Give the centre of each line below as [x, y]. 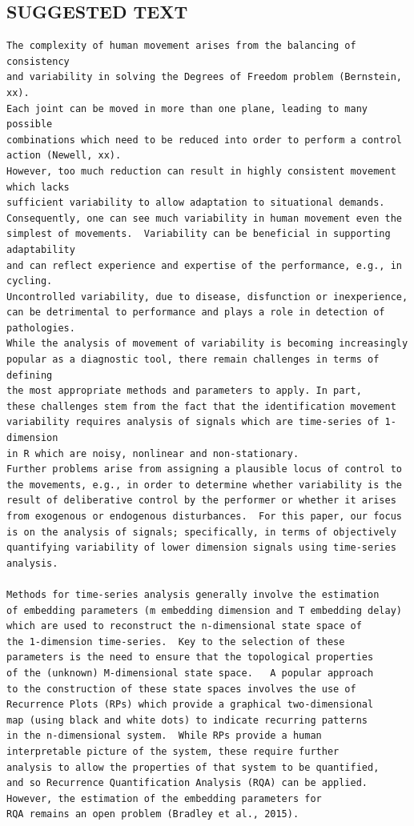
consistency [38, 61]
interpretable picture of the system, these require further [173, 751]
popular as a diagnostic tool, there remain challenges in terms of [193, 360]
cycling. [30, 281]
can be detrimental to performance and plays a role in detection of [196, 313]
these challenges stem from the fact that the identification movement [201, 406]
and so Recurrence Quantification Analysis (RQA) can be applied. [187, 783]
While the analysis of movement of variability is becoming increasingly [207, 344]
